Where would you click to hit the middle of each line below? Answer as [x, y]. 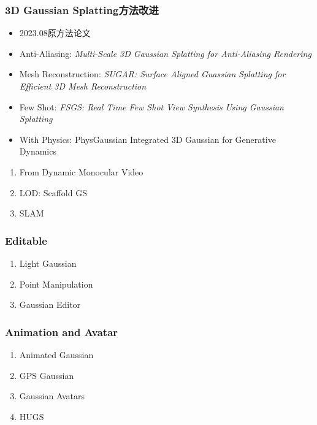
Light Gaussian [48, 263]
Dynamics [38, 151]
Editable [26, 240]
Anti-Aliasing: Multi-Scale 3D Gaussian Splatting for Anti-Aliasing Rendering [165, 53]
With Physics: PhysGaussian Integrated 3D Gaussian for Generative [147, 139]
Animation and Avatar [62, 331]
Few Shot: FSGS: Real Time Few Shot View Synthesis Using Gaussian [151, 106]
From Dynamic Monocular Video [81, 171]
